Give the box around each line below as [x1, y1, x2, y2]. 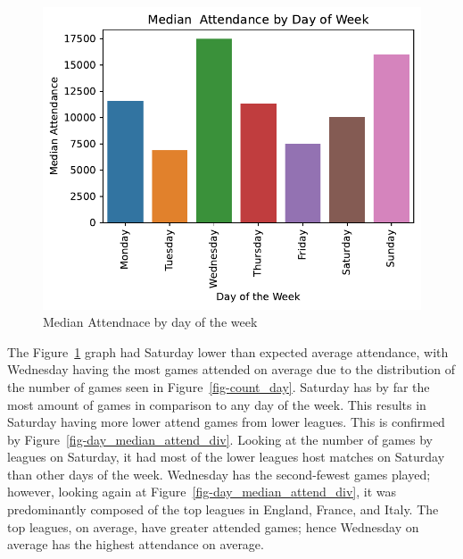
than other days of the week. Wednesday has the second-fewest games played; [7, 464, 431, 483]
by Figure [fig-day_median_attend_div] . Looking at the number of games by [7, 430, 433, 448]
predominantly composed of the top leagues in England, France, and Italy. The [7, 500, 439, 519]
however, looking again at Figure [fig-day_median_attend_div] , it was [7, 482, 396, 501]
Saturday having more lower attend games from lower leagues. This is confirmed [7, 413, 445, 431]
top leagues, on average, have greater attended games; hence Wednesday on [7, 517, 419, 536]
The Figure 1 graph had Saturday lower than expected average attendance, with [7, 342, 449, 361]
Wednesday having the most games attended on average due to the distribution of [7, 360, 456, 379]
